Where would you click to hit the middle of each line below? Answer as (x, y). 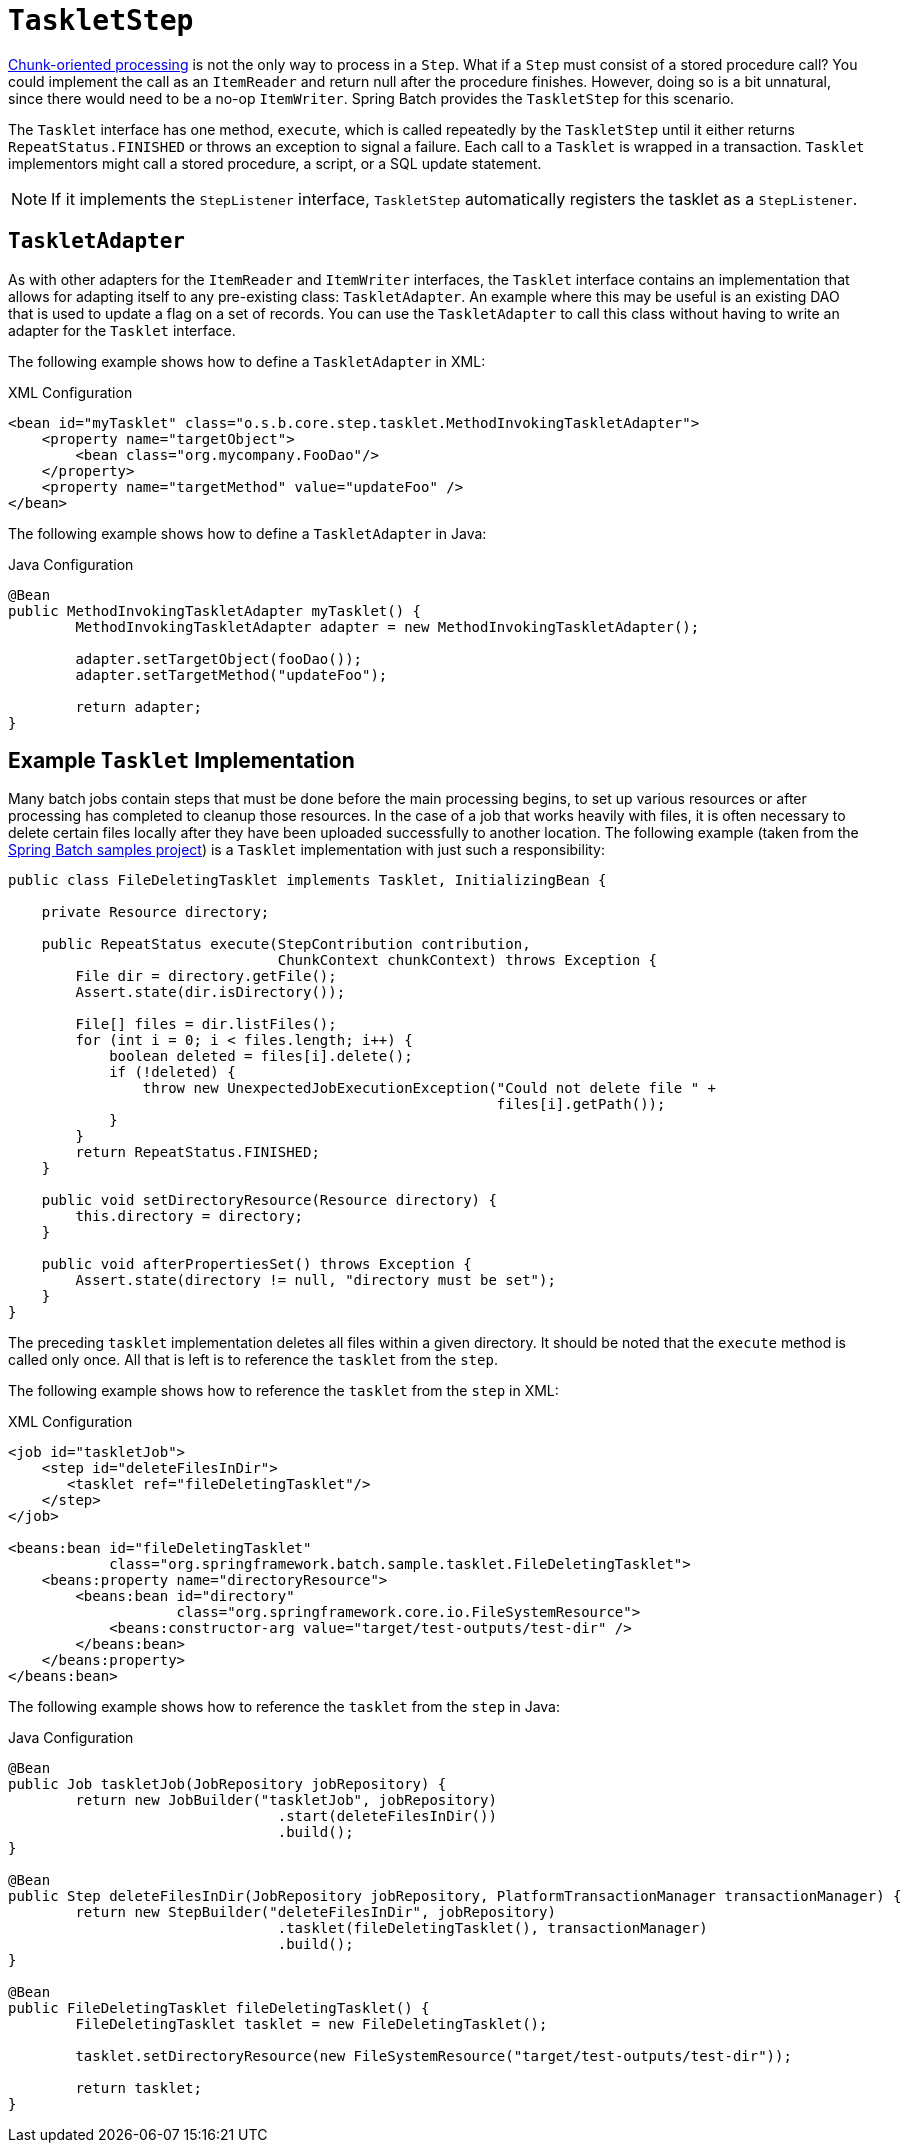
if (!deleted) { (172, 1072)
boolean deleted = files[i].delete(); (261, 1056)
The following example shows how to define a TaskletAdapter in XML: (247, 361)
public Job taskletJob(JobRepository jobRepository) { (227, 1784)
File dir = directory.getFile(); (206, 976)
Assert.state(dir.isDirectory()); (210, 992)
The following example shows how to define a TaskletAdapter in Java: (247, 533)
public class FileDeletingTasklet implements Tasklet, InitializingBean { (307, 880)
